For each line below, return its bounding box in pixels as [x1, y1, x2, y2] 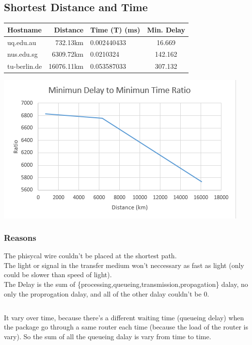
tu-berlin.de [7, 61, 42, 71]
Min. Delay [147, 24, 185, 34]
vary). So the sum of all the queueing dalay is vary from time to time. [4, 331, 211, 341]
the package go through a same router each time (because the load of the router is [4, 322, 248, 332]
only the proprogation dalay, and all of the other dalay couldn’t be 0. [4, 288, 209, 298]
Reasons [4, 231, 36, 243]
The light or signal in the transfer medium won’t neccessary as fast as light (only [4, 260, 244, 270]
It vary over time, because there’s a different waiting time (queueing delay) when [4, 312, 244, 322]
